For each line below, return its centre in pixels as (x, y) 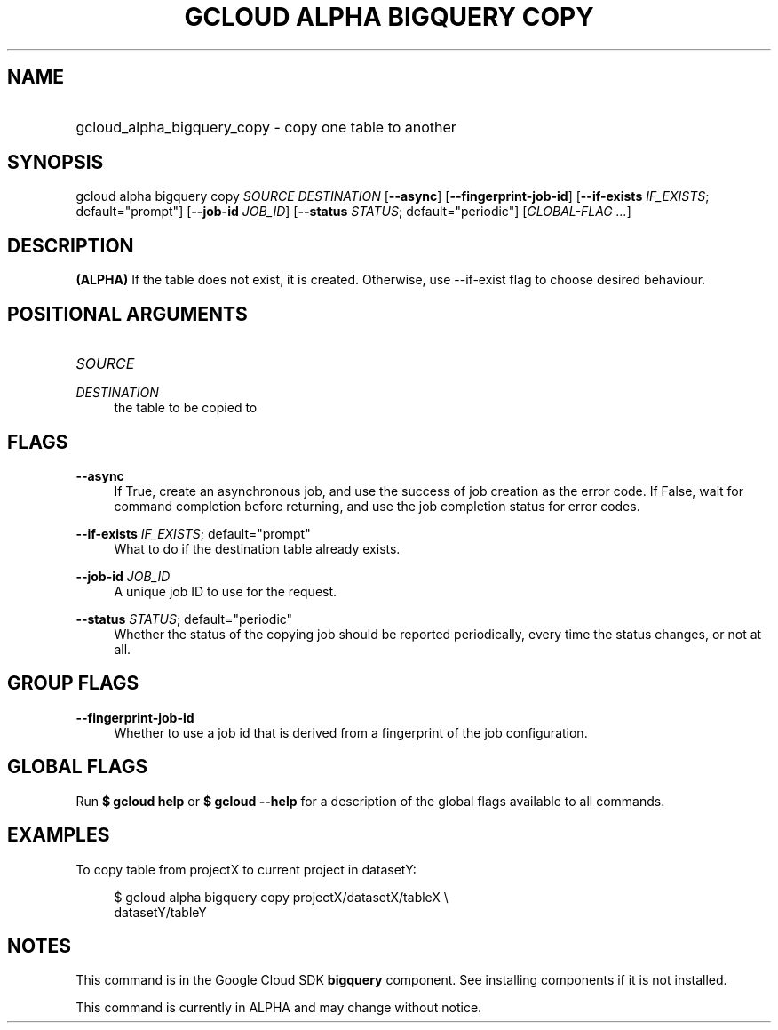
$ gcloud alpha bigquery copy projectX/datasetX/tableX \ (281, 897)
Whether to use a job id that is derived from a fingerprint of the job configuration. (351, 732)
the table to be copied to (186, 408)
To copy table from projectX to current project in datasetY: (246, 869)
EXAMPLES (59, 835)
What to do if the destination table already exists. (257, 548)
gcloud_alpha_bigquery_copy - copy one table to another (266, 127)
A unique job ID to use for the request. (226, 591)
